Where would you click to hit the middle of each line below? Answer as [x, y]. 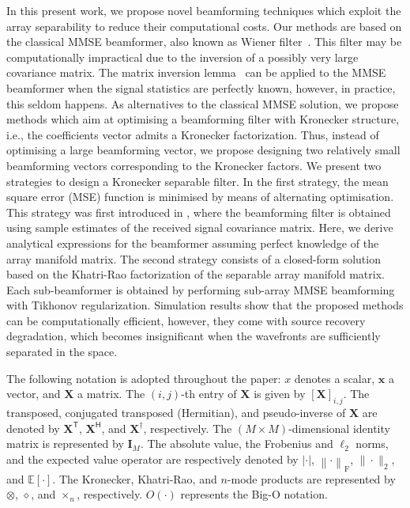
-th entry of [209, 394]
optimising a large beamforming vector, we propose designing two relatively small [203, 150]
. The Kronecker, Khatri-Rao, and [135, 478]
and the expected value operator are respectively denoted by [152, 459]
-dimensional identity [339, 428]
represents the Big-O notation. [254, 494]
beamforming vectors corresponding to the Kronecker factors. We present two [194, 165]
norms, [372, 444]
